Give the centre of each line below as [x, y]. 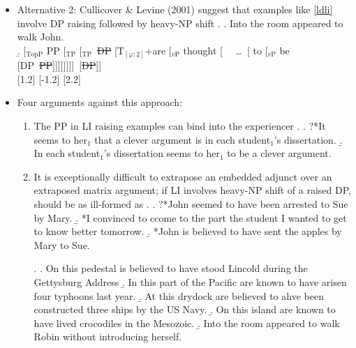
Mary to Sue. [62, 244]
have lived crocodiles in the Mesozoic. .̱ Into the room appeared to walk [187, 323]
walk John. [40, 37]
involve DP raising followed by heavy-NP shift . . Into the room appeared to [180, 23]
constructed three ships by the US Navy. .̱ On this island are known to [185, 309]
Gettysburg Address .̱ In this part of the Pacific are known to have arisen [190, 282]
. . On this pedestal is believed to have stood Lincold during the [171, 268]
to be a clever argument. [279, 153]
